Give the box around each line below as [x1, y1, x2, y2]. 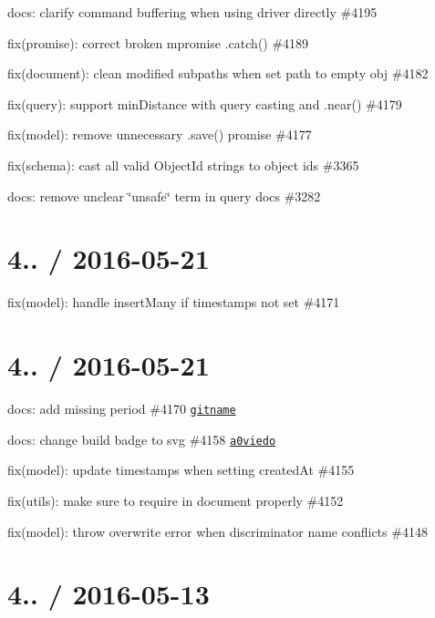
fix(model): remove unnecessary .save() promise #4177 [7, 125, 312, 144]
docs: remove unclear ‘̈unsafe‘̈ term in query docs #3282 [7, 186, 321, 205]
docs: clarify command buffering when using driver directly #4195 [7, 3, 378, 21]
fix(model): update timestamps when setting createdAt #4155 [7, 460, 355, 479]
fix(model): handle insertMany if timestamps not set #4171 [7, 293, 340, 312]
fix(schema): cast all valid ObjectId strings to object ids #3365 [7, 155, 359, 174]
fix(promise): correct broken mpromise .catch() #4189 [7, 33, 309, 52]
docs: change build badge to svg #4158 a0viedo [7, 429, 276, 448]
